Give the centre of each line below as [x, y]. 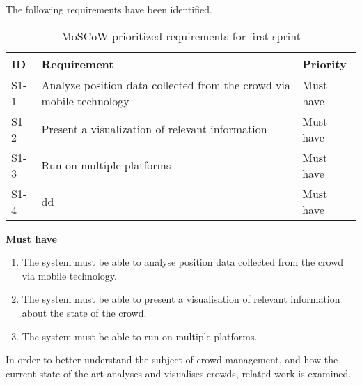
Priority [324, 63]
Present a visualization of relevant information [154, 129]
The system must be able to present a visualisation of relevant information [181, 299]
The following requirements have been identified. [109, 9]
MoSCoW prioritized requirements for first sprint [181, 36]
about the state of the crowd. [84, 312]
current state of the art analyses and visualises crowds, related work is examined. [179, 373]
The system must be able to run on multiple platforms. [140, 336]
